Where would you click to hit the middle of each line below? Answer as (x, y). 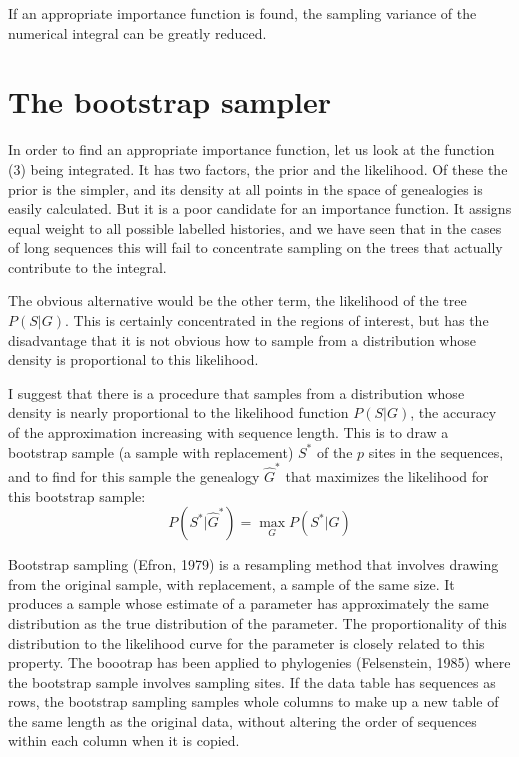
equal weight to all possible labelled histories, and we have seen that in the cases (255, 227)
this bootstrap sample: (77, 495)
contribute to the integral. (87, 266)
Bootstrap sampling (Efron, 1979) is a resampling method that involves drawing (253, 564)
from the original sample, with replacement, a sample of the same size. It (231, 583)
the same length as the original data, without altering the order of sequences (242, 720)
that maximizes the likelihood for (387, 475)
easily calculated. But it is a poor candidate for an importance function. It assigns (260, 208)
